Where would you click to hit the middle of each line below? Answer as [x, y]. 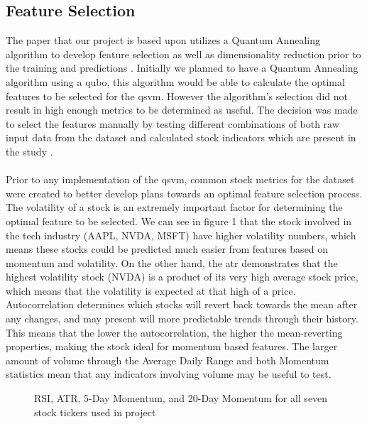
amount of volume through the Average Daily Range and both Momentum [168, 360]
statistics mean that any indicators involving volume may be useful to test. [169, 374]
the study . [29, 151]
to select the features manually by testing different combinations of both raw [172, 123]
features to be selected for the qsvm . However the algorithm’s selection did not [177, 96]
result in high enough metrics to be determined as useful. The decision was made [182, 110]
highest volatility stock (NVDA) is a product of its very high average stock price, [182, 277]
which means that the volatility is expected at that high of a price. [151, 290]
